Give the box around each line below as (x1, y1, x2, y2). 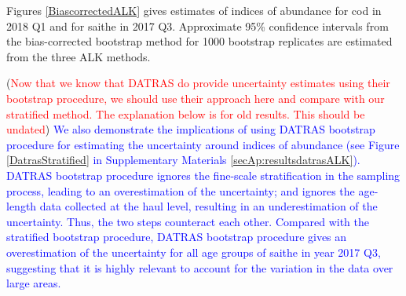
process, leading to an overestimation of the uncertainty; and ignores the (6, 182, 355, 199)
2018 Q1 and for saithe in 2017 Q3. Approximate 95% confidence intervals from (6, 17, 389, 34)
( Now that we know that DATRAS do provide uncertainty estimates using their (6, 75, 390, 91)
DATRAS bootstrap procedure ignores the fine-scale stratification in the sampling (6, 166, 401, 183)
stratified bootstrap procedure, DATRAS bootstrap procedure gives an (6, 228, 347, 245)
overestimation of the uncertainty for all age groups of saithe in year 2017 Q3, (6, 243, 381, 260)
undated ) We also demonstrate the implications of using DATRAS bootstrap (6, 121, 375, 137)
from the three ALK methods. (6, 48, 151, 64)
